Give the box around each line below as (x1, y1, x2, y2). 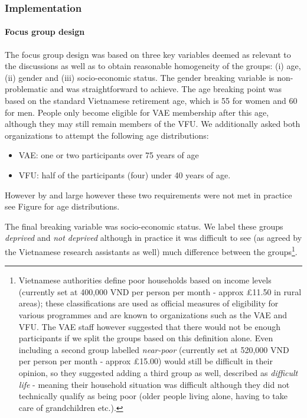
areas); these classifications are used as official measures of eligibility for (18, 297, 279, 309)
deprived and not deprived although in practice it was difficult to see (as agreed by (5, 231, 302, 244)
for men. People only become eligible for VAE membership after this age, (5, 106, 269, 118)
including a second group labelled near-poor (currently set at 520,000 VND (18, 343, 289, 355)
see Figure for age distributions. (5, 200, 120, 213)
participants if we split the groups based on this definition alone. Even (18, 332, 273, 344)
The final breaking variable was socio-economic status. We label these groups (5, 220, 283, 232)
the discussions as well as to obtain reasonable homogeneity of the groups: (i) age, (5, 60, 301, 72)
